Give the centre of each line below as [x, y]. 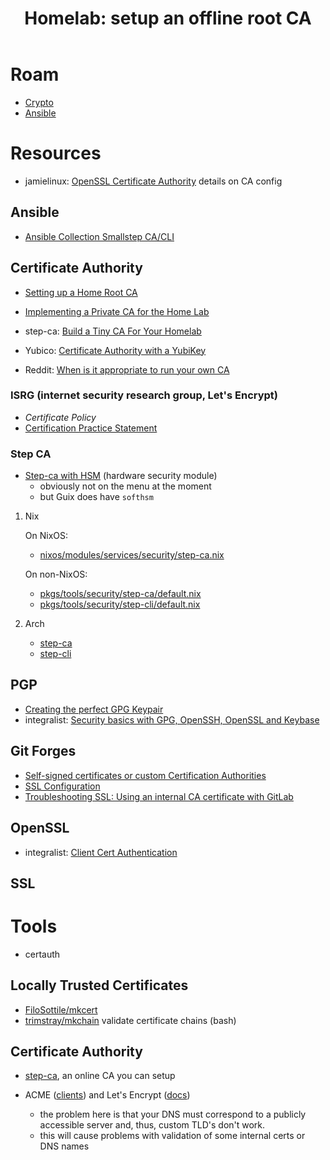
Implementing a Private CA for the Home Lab [117, 311]
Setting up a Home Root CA [81, 292]
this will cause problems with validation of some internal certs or [172, 1136]
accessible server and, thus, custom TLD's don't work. [152, 1125]
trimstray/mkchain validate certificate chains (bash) [130, 1020]
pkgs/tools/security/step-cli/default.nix [120, 604]
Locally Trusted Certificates [99, 985]
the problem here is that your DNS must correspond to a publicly [173, 1114]
